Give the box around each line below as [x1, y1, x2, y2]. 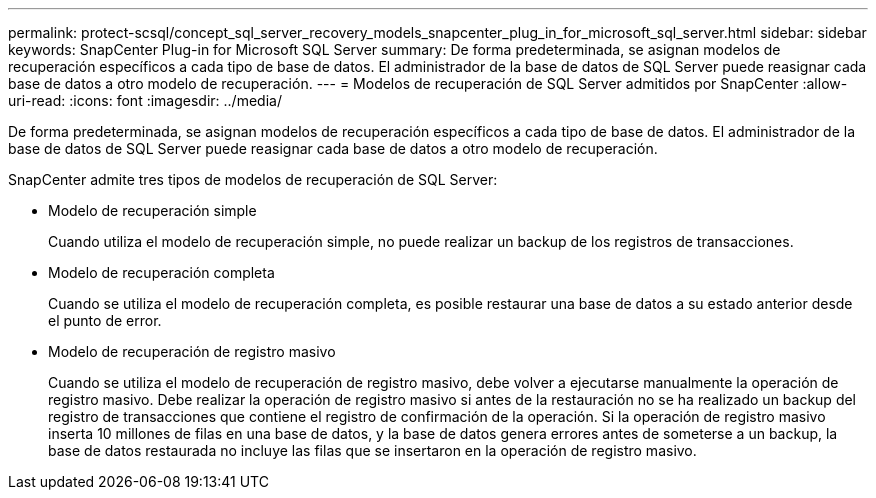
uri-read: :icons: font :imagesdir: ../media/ [8, 92, 282, 109]
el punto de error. [48, 312, 162, 329]
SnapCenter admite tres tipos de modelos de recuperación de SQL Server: [8, 171, 498, 188]
